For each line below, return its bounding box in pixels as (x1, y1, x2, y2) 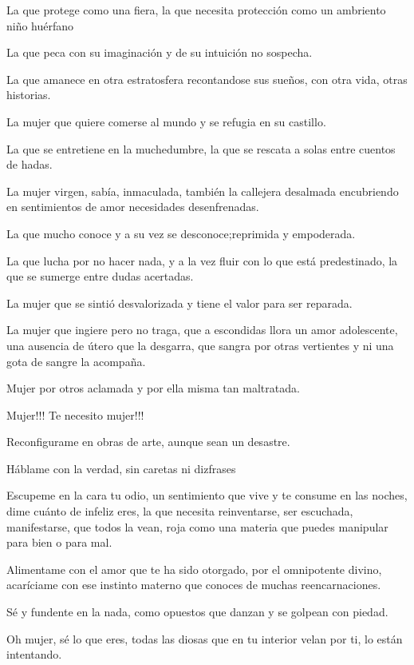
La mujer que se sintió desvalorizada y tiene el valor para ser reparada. (6, 294, 353, 311)
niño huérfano (6, 17, 74, 34)
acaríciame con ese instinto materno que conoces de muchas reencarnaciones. (6, 576, 381, 593)
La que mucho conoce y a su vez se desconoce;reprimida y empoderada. (6, 225, 356, 241)
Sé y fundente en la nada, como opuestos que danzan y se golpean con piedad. (6, 603, 388, 620)
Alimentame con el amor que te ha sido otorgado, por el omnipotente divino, (6, 560, 382, 577)
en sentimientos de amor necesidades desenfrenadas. (6, 198, 259, 215)
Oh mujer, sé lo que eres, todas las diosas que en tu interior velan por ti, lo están (6, 630, 403, 647)
